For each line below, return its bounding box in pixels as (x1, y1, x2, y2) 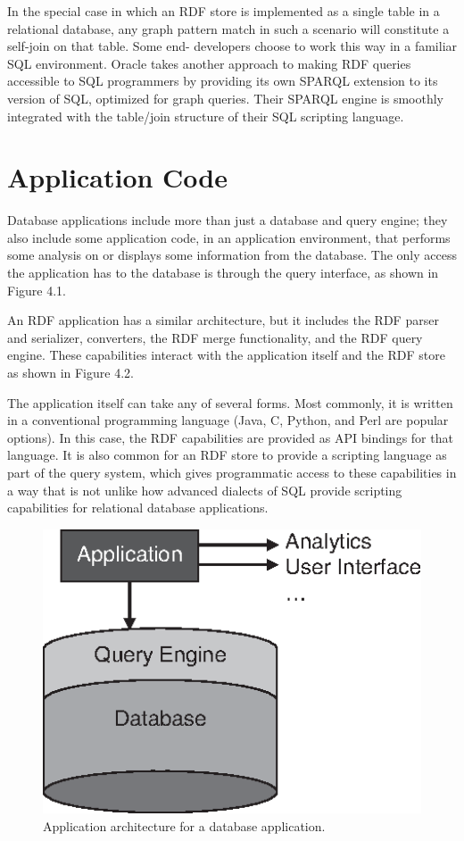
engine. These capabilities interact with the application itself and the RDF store (7, 346, 445, 364)
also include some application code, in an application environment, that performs (7, 228, 451, 246)
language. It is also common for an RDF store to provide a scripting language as (7, 445, 447, 464)
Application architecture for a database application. (43, 816, 326, 835)
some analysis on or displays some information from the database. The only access (7, 246, 457, 264)
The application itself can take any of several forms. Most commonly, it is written (7, 393, 453, 412)
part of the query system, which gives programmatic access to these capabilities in (7, 463, 457, 481)
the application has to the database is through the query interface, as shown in (7, 263, 439, 282)
